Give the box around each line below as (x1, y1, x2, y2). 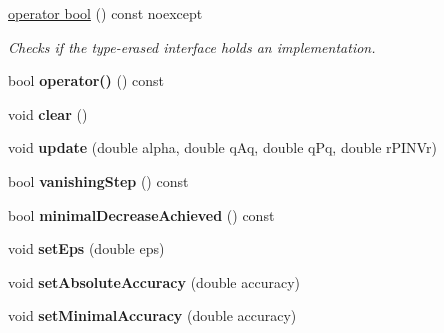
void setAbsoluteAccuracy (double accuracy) (8, 271, 300, 292)
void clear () (8, 103, 88, 124)
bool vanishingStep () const (8, 170, 189, 191)
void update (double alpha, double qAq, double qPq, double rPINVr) (8, 137, 437, 158)
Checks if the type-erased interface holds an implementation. (8, 36, 376, 57)
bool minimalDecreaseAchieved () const (8, 204, 275, 225)
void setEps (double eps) (8, 238, 165, 259)
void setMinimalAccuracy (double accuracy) (8, 305, 297, 326)
